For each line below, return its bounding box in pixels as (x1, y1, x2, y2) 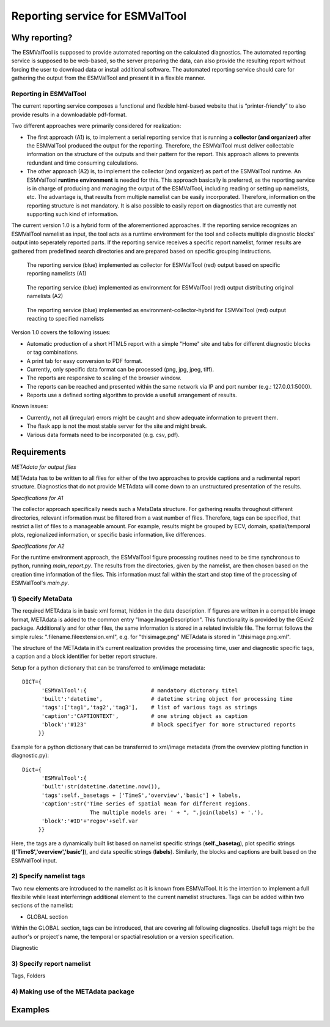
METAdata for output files (11, 463, 76, 471)
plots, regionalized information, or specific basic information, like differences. (11, 531, 206, 539)
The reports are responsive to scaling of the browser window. (26, 374, 182, 382)
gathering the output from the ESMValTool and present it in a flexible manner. (11, 74, 206, 82)
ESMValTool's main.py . (11, 579, 70, 587)
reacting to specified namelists (26, 315, 105, 322)
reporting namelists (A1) (26, 270, 87, 277)
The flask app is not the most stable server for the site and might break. (26, 422, 207, 430)
